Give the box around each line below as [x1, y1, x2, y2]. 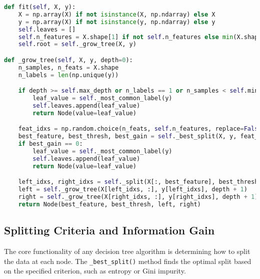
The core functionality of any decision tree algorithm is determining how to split [4, 245, 250, 256]
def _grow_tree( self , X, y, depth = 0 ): [4, 56, 133, 64]
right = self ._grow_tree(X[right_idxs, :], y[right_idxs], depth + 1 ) [18, 193, 258, 200]
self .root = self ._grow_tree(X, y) [18, 41, 136, 48]
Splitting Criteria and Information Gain [4, 222, 215, 238]
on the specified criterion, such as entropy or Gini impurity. [4, 265, 186, 276]
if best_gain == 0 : [18, 140, 83, 148]
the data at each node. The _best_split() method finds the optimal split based [4, 255, 251, 266]
